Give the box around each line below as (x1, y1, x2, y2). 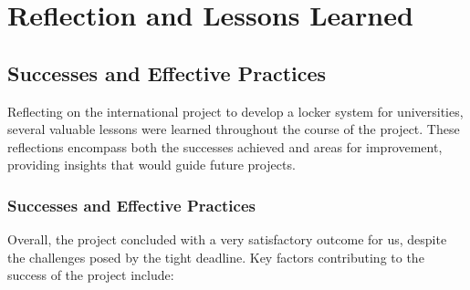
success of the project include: (7, 265, 174, 285)
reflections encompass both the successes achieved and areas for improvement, (7, 137, 443, 156)
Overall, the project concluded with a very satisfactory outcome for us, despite (7, 230, 447, 249)
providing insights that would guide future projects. (7, 155, 296, 174)
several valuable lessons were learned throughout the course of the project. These (7, 119, 460, 139)
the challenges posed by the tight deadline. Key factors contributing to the (7, 247, 424, 266)
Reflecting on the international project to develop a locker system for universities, (7, 101, 464, 120)
